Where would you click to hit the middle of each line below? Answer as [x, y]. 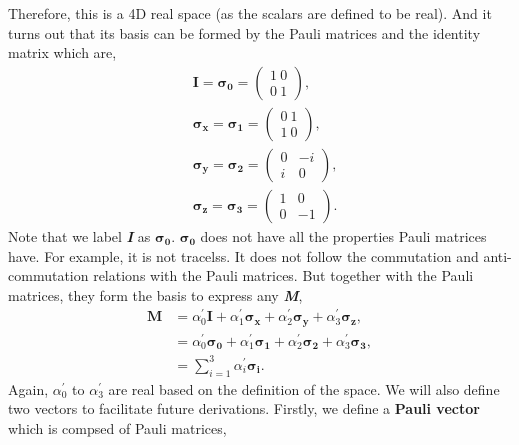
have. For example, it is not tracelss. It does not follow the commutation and [243, 255]
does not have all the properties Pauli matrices [343, 235]
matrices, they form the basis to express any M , [155, 294]
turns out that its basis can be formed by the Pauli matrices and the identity [244, 32]
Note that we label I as [79, 235]
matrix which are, [62, 52]
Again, [28, 388]
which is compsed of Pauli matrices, [117, 427]
